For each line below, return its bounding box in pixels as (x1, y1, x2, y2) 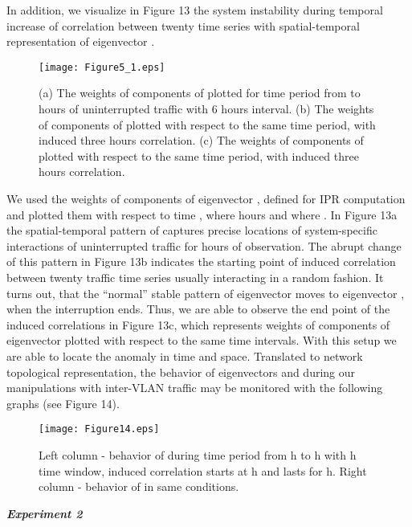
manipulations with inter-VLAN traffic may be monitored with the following (6, 379, 383, 396)
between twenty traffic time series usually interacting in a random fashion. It (6, 268, 384, 285)
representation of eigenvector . (6, 33, 155, 50)
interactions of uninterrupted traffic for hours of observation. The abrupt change (6, 237, 402, 254)
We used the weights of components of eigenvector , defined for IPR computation (6, 190, 406, 206)
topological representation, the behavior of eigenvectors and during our (6, 363, 356, 380)
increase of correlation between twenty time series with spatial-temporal (6, 17, 360, 34)
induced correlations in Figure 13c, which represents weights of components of (6, 316, 390, 333)
